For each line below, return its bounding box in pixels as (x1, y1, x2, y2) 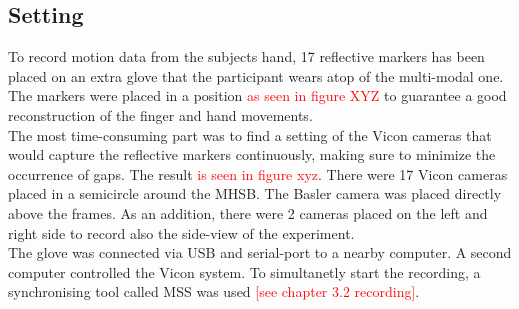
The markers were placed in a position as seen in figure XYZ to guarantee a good (8, 85, 507, 106)
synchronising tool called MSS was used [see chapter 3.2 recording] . (8, 281, 420, 302)
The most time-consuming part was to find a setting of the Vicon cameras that (8, 124, 492, 145)
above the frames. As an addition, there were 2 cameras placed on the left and (8, 202, 488, 223)
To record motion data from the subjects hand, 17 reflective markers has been (8, 46, 485, 67)
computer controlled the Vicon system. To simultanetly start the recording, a (8, 261, 481, 282)
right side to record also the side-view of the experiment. (8, 222, 355, 243)
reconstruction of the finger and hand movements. (8, 104, 313, 125)
